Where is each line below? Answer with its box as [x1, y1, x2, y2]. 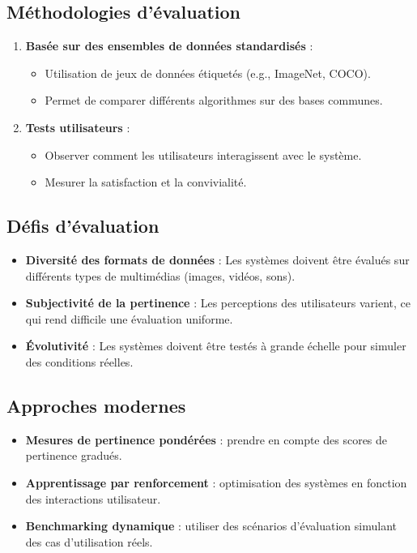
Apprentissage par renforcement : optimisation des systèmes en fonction [25, 474, 407, 491]
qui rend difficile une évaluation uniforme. [25, 310, 233, 327]
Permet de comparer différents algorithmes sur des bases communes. [45, 92, 383, 109]
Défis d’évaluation [6, 213, 160, 238]
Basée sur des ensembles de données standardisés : [25, 37, 313, 54]
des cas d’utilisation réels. [25, 533, 153, 550]
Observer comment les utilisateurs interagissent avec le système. [45, 146, 362, 163]
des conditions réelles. [25, 353, 134, 370]
